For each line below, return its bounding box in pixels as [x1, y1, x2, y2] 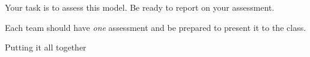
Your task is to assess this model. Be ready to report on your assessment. [5, 1, 275, 13]
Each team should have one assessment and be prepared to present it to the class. [5, 21, 306, 33]
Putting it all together [5, 41, 87, 53]
